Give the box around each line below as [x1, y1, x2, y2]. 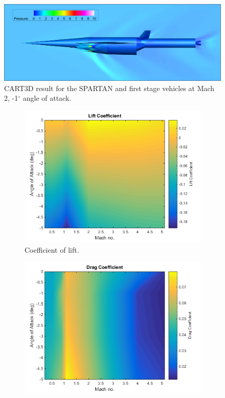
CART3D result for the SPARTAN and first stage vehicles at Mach [4, 82, 215, 93]
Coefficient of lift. [25, 244, 79, 255]
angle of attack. [22, 93, 72, 103]
